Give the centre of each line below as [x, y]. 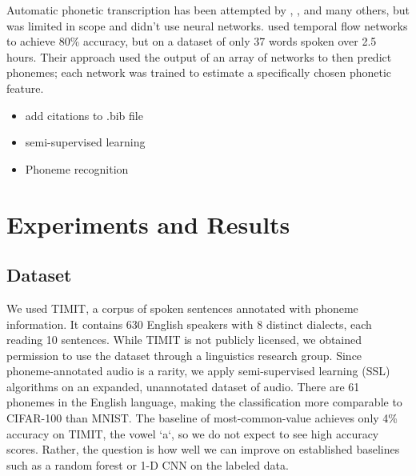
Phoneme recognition [77, 168]
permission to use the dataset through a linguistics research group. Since [184, 355]
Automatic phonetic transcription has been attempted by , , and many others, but [208, 10]
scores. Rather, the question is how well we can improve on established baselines [203, 449]
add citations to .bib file [84, 115]
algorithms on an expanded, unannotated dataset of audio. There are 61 [183, 386]
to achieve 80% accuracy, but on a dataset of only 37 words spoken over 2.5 [192, 41]
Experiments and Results [148, 224]
